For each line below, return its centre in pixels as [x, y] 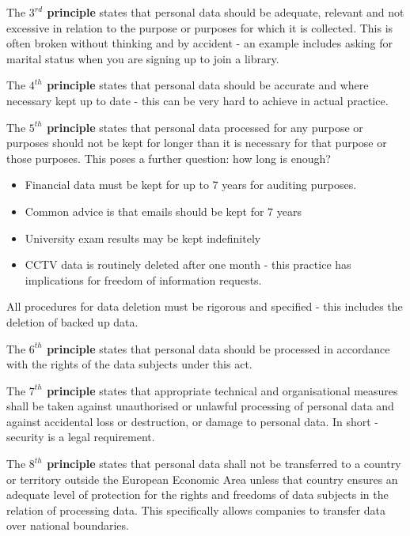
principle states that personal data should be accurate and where [208, 85]
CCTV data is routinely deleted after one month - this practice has [188, 264]
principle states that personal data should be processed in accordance [218, 348]
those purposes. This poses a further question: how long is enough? [169, 158]
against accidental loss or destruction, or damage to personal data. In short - [193, 421]
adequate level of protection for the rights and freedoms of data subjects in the [197, 494]
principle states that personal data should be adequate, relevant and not [226, 12]
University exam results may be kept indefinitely [143, 238]
